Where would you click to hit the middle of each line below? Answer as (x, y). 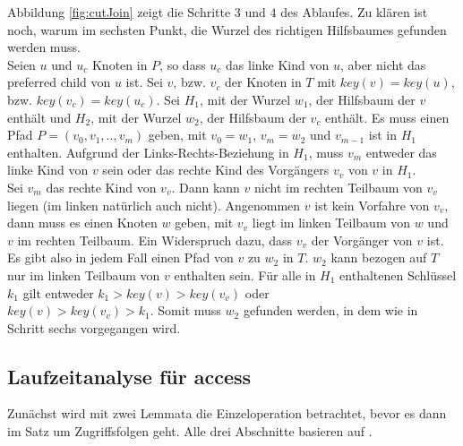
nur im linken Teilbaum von (84, 274)
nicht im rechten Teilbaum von (338, 187)
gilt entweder (58, 292)
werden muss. (44, 47)
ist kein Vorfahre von (372, 205)
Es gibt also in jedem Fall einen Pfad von (120, 257)
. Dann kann (206, 187)
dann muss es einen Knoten (82, 223)
